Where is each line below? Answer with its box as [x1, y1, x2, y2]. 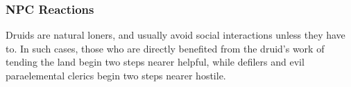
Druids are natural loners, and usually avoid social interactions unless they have [6, 28, 345, 42]
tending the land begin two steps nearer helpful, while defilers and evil [6, 55, 305, 69]
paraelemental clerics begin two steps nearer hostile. [6, 68, 226, 82]
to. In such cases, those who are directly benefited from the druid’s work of [6, 41, 325, 55]
